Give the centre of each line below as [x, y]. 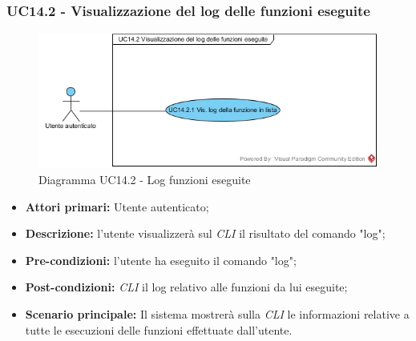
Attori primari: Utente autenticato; [117, 206]
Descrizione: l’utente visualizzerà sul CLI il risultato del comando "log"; [205, 233]
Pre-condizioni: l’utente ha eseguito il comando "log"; [161, 260]
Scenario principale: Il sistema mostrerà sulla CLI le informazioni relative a [217, 313]
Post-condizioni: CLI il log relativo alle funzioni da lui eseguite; [186, 287]
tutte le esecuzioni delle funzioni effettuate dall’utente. [159, 329]
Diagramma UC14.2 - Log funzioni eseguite [145, 179]
